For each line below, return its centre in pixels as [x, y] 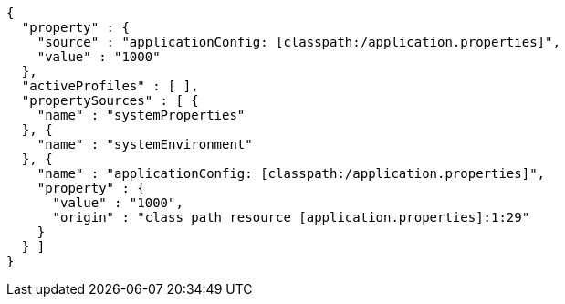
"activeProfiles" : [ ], [110, 86]
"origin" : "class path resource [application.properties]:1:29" [291, 217]
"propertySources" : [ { [110, 100]
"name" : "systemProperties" [141, 115]
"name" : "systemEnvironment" [145, 144]
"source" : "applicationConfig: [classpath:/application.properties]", [298, 42]
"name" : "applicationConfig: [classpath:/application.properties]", [291, 173]
